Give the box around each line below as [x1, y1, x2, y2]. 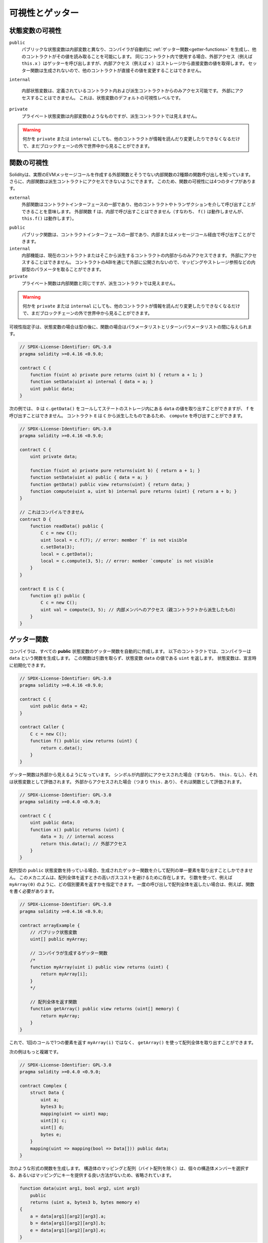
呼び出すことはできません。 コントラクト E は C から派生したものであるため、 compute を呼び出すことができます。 [9, 413, 245, 419]
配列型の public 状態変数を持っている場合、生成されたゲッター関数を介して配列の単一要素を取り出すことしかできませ [9, 868, 253, 874]
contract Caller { [19, 724, 65, 730]
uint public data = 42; [30, 704, 88, 709]
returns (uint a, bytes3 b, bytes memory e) [30, 1200, 140, 1205]
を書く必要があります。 [9, 888, 57, 894]
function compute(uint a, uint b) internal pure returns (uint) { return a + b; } [30, 489, 237, 494]
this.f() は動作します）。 [21, 215, 77, 221]
